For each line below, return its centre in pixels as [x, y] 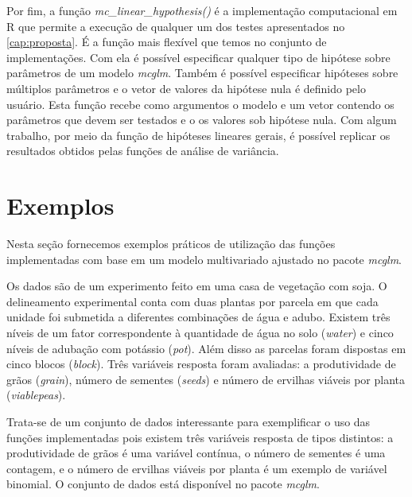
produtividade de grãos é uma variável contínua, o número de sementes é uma [196, 453]
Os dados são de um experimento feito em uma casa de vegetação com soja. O [197, 286]
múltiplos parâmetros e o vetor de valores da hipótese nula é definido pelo [186, 88]
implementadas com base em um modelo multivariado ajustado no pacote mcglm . [204, 259]
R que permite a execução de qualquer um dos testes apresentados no [176, 26]
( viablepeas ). [36, 395]
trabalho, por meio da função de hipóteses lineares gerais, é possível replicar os [198, 135]
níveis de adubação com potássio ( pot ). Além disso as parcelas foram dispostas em [206, 348]
